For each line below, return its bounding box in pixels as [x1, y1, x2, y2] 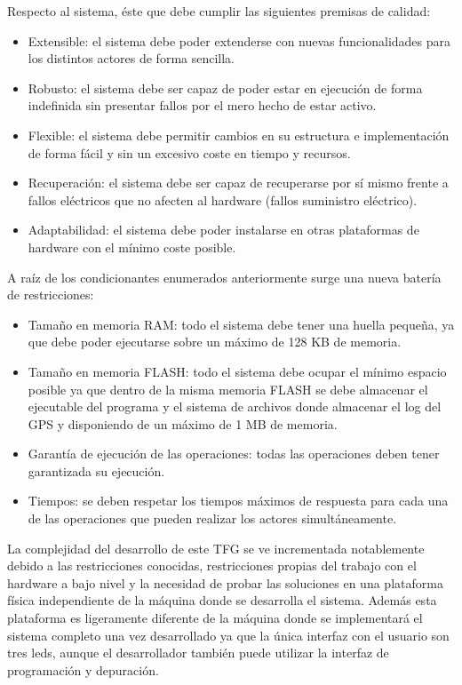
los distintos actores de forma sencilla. [28, 49, 235, 68]
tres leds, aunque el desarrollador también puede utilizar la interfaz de [7, 643, 389, 662]
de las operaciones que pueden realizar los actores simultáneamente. [28, 509, 397, 528]
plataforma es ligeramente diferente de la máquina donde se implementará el [7, 609, 423, 627]
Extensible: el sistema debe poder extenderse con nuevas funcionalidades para [28, 31, 451, 50]
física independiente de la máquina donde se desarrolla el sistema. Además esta [7, 591, 437, 609]
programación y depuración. [7, 660, 159, 679]
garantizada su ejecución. [28, 461, 165, 480]
